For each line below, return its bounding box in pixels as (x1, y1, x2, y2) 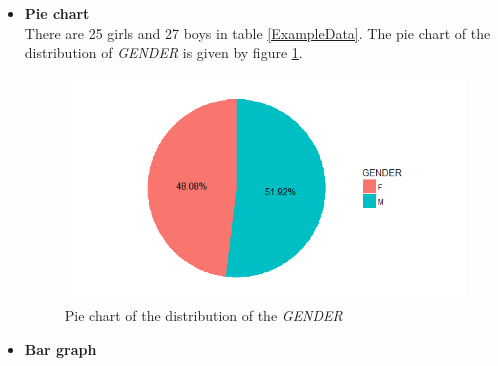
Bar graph (24, 338, 97, 359)
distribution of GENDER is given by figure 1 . (24, 42, 303, 63)
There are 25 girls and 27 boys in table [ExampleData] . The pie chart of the (24, 22, 491, 43)
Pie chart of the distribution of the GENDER (64, 305, 343, 326)
